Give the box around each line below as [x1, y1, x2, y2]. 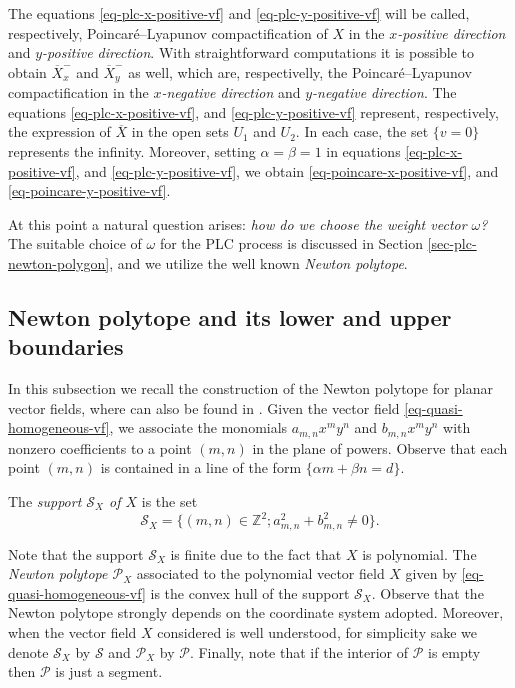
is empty [428, 641, 481, 662]
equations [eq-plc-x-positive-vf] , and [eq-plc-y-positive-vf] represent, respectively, [8, 101, 499, 122]
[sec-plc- [427, 233, 477, 254]
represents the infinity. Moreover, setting [8, 141, 256, 162]
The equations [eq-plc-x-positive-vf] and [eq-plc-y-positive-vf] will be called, [8, 3, 470, 23]
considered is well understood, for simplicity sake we [157, 621, 478, 642]
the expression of [8, 121, 111, 142]
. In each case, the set [295, 121, 429, 142]
